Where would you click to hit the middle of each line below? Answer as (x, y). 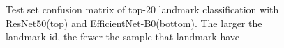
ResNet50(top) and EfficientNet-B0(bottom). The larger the (134, 23)
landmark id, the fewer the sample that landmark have (123, 37)
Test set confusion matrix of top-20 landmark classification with (142, 9)
